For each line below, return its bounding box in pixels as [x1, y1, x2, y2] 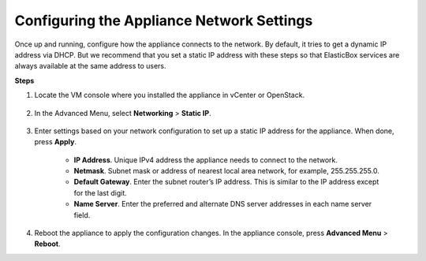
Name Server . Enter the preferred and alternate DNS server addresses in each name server [73, 199, 372, 209]
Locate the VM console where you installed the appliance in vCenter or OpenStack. [34, 91, 305, 100]
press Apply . [34, 137, 77, 147]
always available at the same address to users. [14, 62, 166, 71]
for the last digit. [73, 188, 128, 197]
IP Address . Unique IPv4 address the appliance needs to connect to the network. [73, 155, 338, 165]
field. [73, 210, 91, 220]
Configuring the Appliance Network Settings [14, 12, 313, 29]
